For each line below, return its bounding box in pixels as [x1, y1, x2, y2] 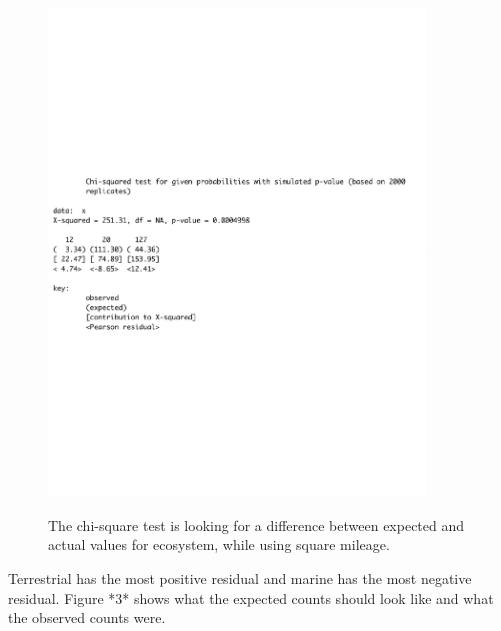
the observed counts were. [8, 607, 166, 628]
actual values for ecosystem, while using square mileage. [48, 534, 390, 555]
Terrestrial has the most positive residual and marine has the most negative [8, 568, 472, 589]
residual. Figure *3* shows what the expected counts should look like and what [8, 587, 494, 608]
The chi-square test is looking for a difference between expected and [48, 514, 465, 535]
